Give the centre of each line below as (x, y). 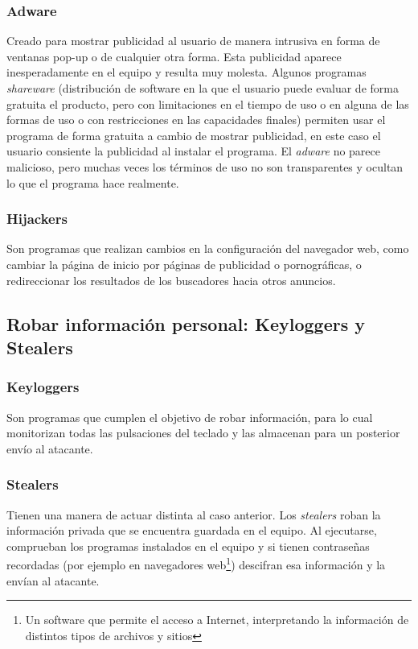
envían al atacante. (53, 580)
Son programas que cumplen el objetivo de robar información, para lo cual (190, 417)
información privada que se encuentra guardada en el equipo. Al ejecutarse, (192, 530)
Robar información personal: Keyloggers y (186, 323)
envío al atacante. (50, 448)
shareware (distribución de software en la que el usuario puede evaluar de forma (203, 88)
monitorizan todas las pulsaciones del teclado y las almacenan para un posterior (203, 433)
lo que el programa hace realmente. (93, 182)
